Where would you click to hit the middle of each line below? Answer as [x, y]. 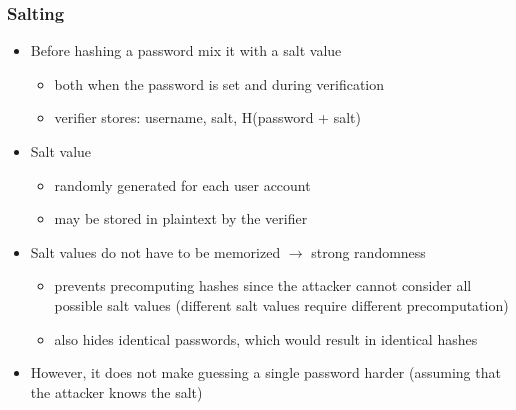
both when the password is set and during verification [219, 83]
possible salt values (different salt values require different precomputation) [281, 304]
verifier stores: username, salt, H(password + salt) [207, 117]
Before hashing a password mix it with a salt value [186, 50]
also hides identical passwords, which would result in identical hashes [266, 338]
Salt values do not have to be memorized [155, 251]
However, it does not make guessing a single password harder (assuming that [265, 372]
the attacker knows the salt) [116, 391]
